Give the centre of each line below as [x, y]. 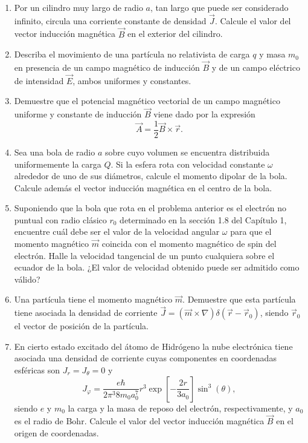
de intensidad [39, 80]
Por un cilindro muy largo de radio [79, 7]
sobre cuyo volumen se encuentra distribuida [187, 152]
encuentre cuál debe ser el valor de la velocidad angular [117, 231]
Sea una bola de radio [55, 152]
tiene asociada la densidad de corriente [86, 313]
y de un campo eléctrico [256, 67]
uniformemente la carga [58, 164]
